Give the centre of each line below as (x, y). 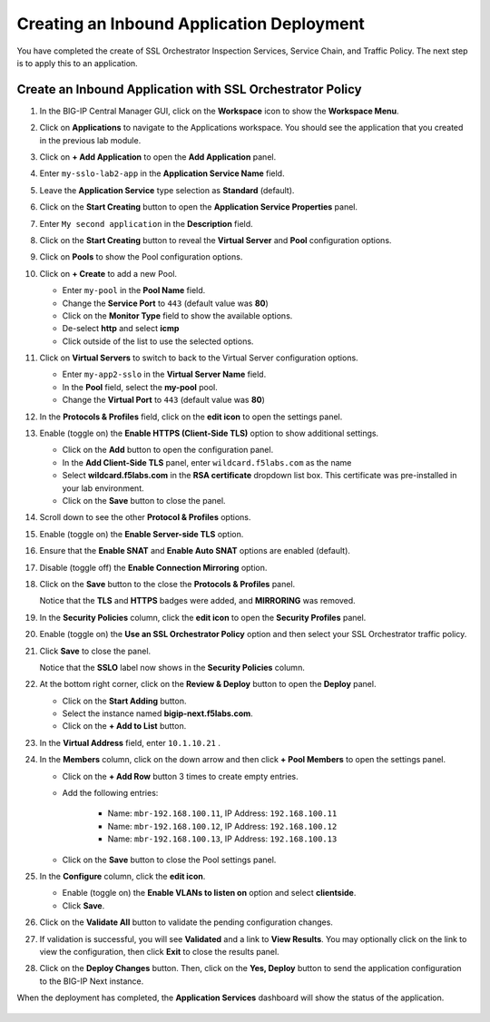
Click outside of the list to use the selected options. (158, 341)
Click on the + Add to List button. (124, 726)
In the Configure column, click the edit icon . (122, 876)
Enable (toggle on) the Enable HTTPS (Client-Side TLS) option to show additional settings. (209, 433)
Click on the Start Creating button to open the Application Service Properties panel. (199, 207)
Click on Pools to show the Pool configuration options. (141, 257)
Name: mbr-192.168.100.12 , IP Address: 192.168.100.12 (222, 826)
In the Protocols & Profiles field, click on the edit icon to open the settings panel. (191, 417)
